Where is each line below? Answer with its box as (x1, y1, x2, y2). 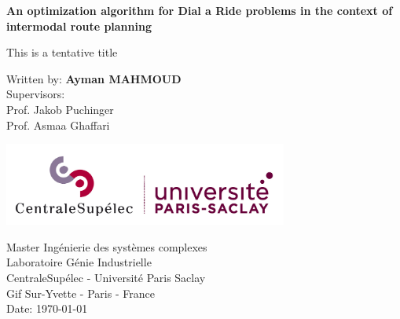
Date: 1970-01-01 (6, 300, 88, 317)
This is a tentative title (6, 44, 118, 60)
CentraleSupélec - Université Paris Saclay (6, 269, 206, 285)
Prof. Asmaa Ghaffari (6, 116, 110, 133)
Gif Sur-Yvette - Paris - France (6, 284, 155, 301)
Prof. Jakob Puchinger (6, 101, 114, 117)
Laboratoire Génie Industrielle (6, 254, 152, 270)
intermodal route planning (6, 17, 152, 34)
